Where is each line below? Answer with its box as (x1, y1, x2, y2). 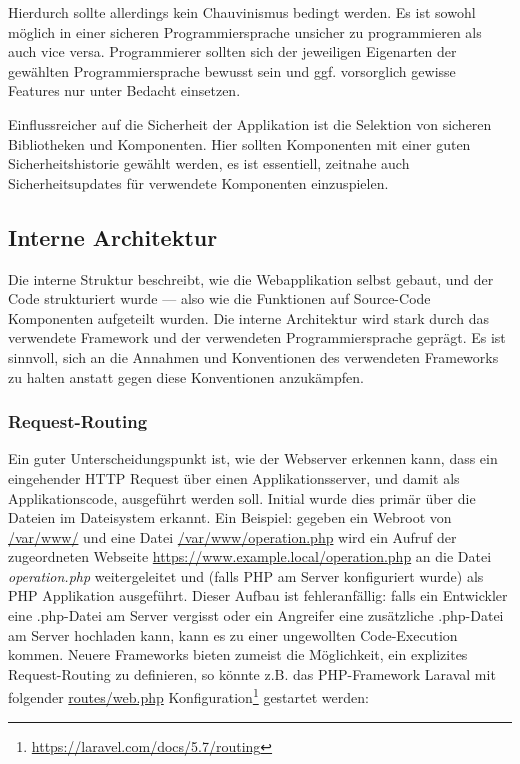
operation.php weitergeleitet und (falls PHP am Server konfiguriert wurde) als (8, 565, 484, 586)
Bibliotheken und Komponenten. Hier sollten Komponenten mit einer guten (8, 133, 471, 154)
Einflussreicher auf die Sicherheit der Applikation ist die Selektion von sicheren (8, 113, 492, 134)
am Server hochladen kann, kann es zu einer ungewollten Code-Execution (8, 624, 458, 645)
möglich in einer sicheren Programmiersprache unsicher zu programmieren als (8, 21, 482, 42)
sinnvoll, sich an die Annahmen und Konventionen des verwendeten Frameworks (8, 346, 499, 367)
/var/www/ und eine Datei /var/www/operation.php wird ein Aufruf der (8, 526, 457, 547)
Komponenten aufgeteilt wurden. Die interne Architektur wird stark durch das (8, 307, 489, 328)
